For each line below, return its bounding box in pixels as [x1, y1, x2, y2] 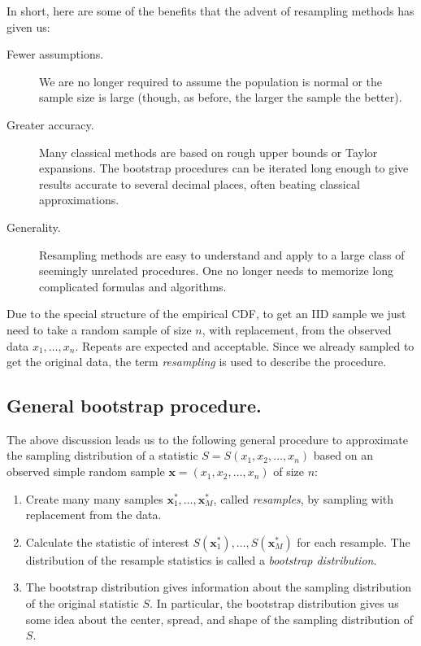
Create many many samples [25, 490, 163, 507]
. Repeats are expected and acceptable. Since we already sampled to [75, 337, 414, 354]
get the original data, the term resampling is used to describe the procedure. [7, 353, 387, 370]
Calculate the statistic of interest [25, 533, 189, 550]
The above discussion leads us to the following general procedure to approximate [7, 430, 409, 447]
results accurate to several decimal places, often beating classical [39, 175, 360, 192]
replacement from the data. [25, 506, 162, 523]
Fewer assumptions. [7, 46, 104, 63]
